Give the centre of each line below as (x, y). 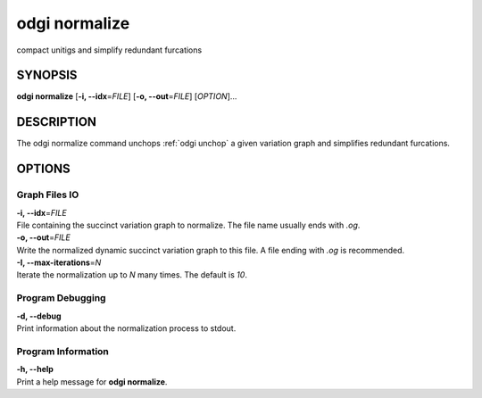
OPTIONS (43, 169)
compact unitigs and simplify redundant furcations (109, 50)
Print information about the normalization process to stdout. (126, 328)
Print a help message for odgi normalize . (92, 381)
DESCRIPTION (57, 122)
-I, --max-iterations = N (59, 262)
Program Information (62, 351)
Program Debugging (61, 298)
